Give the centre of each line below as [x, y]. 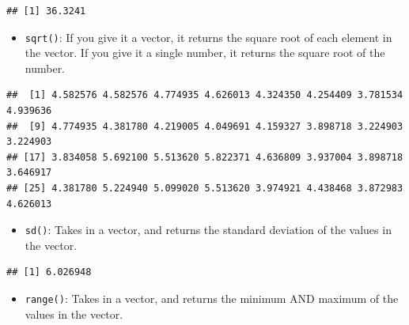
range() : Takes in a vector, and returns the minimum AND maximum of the [212, 299]
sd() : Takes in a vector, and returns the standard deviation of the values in [208, 230]
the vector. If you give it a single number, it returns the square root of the [205, 53]
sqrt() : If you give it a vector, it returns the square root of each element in [208, 37]
